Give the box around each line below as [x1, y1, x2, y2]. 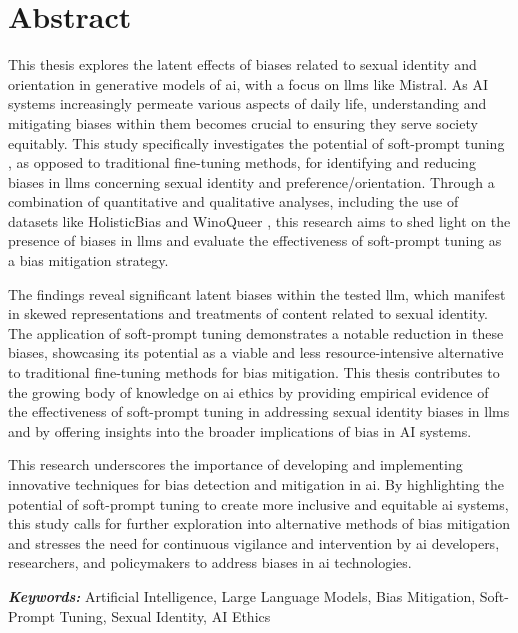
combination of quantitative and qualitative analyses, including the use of [8, 191, 459, 212]
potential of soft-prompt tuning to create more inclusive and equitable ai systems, [8, 493, 509, 514]
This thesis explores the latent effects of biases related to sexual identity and [8, 54, 477, 75]
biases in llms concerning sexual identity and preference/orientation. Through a [8, 171, 495, 192]
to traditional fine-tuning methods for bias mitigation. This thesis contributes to [8, 362, 500, 383]
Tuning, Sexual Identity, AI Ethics [59, 605, 271, 626]
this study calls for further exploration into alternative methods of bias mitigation [8, 513, 510, 534]
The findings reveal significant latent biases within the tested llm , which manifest [8, 283, 506, 304]
